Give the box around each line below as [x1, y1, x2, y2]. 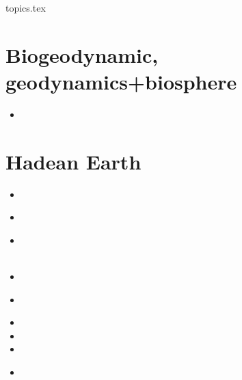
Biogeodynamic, [5, 40, 159, 68]
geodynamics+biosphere [5, 67, 237, 95]
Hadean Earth [5, 147, 142, 175]
